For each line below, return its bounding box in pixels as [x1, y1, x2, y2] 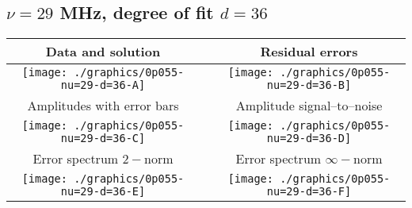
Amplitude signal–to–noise [235, 96, 383, 115]
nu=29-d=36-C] [60, 132, 146, 145]
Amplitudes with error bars [27, 96, 179, 115]
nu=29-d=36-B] [266, 79, 352, 92]
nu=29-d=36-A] [60, 79, 146, 92]
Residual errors [260, 42, 358, 61]
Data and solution [45, 42, 161, 61]
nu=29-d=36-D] [266, 132, 352, 145]
